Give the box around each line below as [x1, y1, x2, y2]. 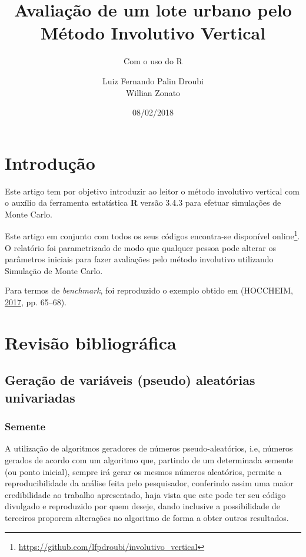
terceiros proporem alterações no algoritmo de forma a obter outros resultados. [5, 511, 289, 523]
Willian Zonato [125, 86, 181, 98]
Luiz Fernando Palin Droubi [102, 74, 204, 87]
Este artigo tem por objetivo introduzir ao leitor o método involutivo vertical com [5, 184, 300, 197]
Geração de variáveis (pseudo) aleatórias [5, 371, 255, 389]
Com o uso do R [124, 55, 182, 67]
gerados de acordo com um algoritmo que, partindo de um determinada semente [5, 453, 294, 466]
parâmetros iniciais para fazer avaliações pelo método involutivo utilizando [5, 253, 274, 265]
